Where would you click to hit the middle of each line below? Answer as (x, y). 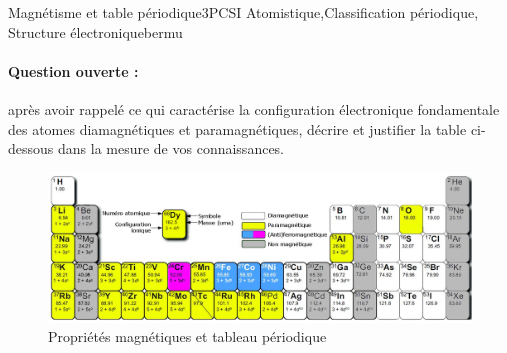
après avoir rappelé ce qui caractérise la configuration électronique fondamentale (254, 108)
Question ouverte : (73, 70)
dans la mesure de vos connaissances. (171, 148)
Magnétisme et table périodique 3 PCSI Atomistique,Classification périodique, (243, 12)
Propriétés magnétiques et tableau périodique (187, 336)
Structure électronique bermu (95, 31)
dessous (31, 148)
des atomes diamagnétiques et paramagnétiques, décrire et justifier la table (237, 128)
